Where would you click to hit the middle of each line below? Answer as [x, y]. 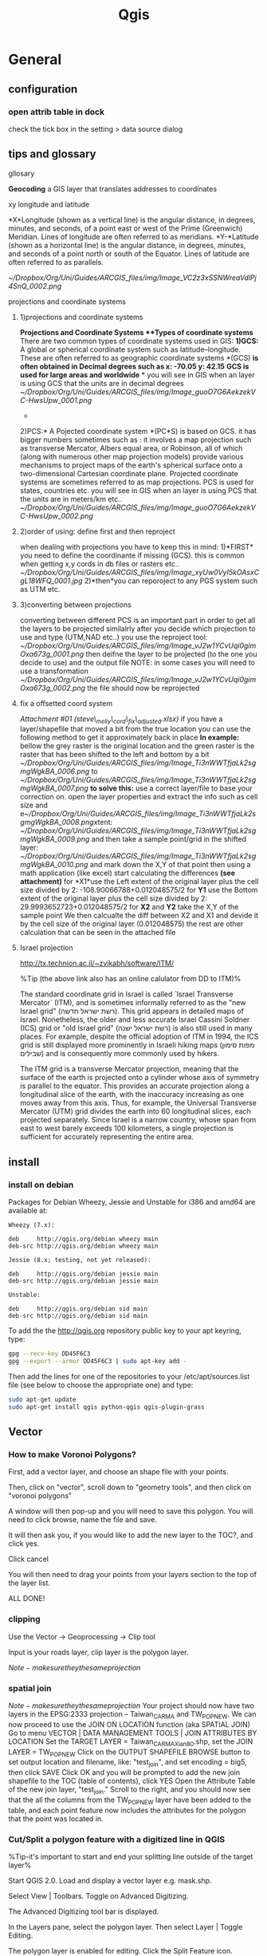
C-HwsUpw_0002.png [57, 515]
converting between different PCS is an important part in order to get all [137, 620]
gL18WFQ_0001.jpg [51, 581]
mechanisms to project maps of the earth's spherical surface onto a [131, 465]
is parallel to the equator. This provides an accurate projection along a [134, 1086]
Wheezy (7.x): [32, 1225]
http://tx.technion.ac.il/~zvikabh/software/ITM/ [97, 964]
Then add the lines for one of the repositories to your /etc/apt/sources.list [129, 1376]
